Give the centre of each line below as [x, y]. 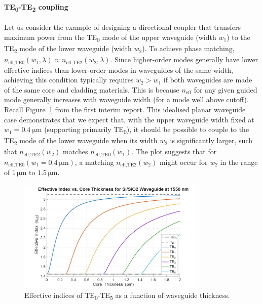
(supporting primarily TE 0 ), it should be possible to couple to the [147, 130]
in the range [239, 162]
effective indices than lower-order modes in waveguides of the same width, [119, 70]
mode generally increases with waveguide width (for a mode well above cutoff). [126, 99]
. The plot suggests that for [174, 151]
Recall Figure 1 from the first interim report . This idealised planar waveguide [125, 109]
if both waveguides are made [208, 80]
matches [76, 151]
